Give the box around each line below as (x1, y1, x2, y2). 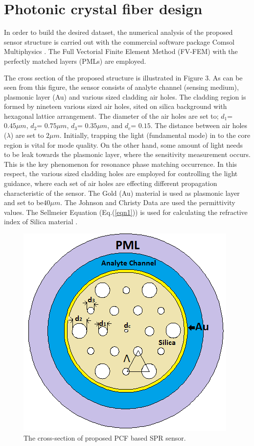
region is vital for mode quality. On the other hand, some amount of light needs (4, 139, 243, 150)
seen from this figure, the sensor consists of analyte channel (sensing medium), (4, 82, 239, 92)
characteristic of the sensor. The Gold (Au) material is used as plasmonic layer (4, 187, 240, 198)
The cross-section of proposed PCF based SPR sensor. (23, 432, 186, 443)
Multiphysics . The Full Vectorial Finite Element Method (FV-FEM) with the (4, 46, 238, 56)
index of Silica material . (4, 216, 78, 227)
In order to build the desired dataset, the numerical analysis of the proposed (4, 27, 233, 37)
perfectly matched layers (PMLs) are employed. (4, 55, 146, 66)
